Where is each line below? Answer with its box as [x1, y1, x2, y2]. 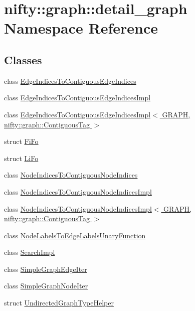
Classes [4, 52, 42, 67]
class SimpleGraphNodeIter [4, 280, 88, 291]
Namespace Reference [4, 18, 158, 38]
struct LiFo [4, 152, 39, 163]
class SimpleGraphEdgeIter [4, 263, 87, 274]
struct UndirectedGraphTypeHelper [4, 297, 114, 308]
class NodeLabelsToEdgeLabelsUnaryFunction [4, 230, 146, 240]
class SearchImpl [4, 247, 55, 257]
